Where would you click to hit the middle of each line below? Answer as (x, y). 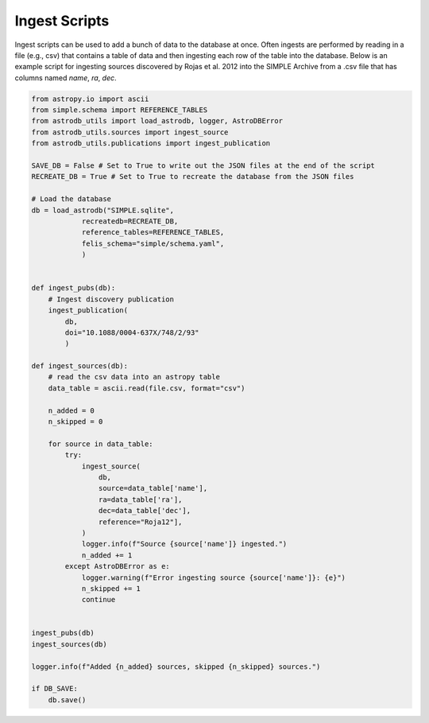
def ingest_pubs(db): (73, 288)
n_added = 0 (71, 410)
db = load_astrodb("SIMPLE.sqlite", (103, 210)
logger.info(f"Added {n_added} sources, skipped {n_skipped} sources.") (176, 667)
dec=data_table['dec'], (144, 511)
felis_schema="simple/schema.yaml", (153, 243)
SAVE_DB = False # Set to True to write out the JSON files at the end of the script (203, 166)
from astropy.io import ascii (90, 99)
